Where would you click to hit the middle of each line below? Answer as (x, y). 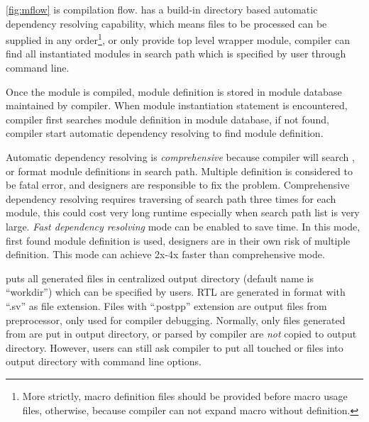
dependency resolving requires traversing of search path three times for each (171, 198)
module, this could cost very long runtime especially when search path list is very (183, 212)
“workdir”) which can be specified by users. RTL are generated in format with (176, 292)
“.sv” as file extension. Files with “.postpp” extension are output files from (166, 305)
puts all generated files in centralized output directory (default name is (160, 278)
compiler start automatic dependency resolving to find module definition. (165, 133)
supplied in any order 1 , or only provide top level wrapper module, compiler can (178, 39)
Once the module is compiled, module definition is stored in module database (174, 91)
